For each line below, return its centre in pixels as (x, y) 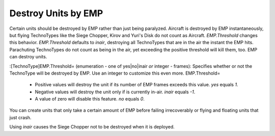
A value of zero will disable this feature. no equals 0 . (90, 99)
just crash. (20, 117)
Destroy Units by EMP (56, 13)
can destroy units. (28, 57)
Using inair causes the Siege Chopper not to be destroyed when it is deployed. (92, 127)
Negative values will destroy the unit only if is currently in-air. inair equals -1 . (115, 92)
